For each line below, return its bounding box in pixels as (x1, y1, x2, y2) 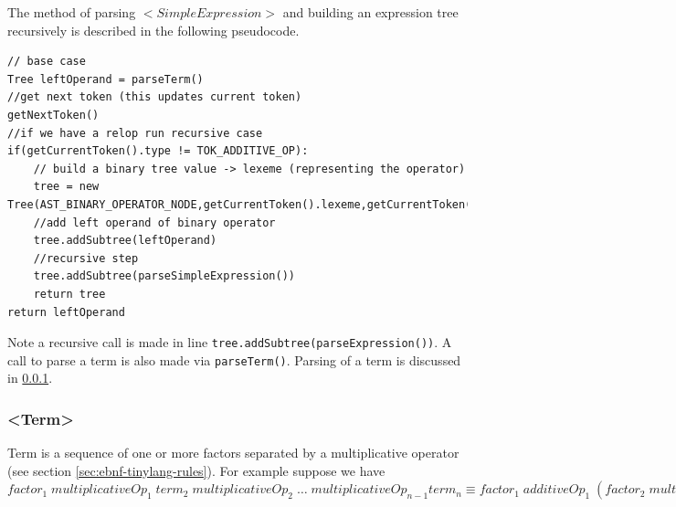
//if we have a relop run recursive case (7, 126, 263, 140)
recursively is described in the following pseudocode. (7, 20, 300, 39)
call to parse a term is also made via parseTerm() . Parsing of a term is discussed (7, 350, 461, 369)
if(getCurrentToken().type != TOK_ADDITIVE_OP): (7, 144, 309, 158)
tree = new (33, 180, 100, 194)
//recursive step (33, 251, 139, 265)
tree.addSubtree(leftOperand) (33, 234, 217, 248)
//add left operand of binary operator (33, 216, 276, 229)
